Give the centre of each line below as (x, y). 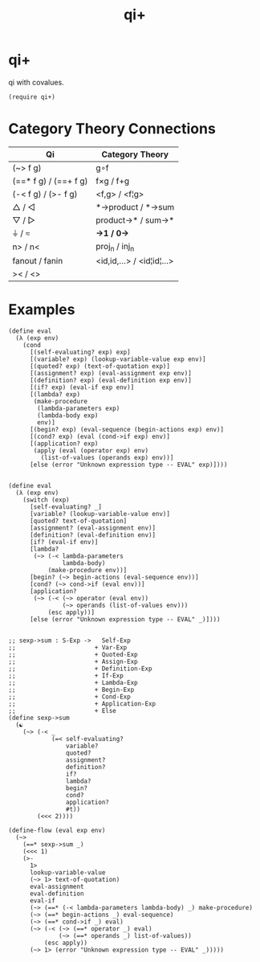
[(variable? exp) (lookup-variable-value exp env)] (118, 359)
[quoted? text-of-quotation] (78, 521)
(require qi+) (32, 97)
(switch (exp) (46, 500)
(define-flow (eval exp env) (57, 830)
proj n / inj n (115, 247)
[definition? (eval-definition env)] (93, 535)
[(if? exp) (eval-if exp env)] (82, 387)
